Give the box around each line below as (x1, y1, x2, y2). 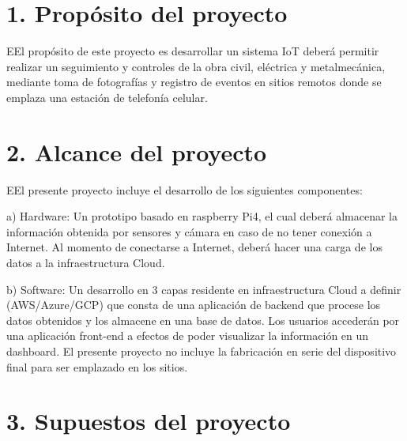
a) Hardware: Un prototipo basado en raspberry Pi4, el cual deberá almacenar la (6, 208, 398, 224)
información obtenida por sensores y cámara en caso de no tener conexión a (6, 223, 372, 239)
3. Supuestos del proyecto (6, 405, 291, 437)
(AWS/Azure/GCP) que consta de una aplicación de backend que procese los (6, 296, 381, 313)
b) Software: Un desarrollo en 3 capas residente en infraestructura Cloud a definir (6, 281, 401, 297)
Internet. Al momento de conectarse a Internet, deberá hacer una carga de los (6, 239, 383, 255)
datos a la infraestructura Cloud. (6, 254, 165, 270)
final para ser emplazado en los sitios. (6, 358, 188, 375)
